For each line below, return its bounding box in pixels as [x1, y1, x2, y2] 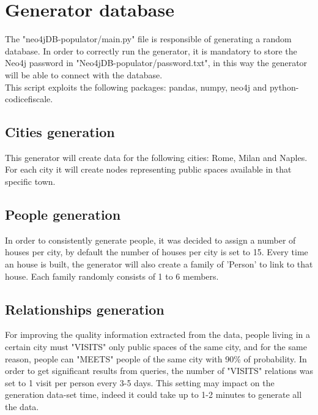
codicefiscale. [5, 92, 53, 105]
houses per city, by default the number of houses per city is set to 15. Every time [5, 245, 308, 258]
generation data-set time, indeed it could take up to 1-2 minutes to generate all [5, 388, 302, 401]
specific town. [5, 175, 56, 188]
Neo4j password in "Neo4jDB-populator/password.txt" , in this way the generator [5, 56, 308, 69]
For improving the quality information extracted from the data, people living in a [5, 328, 311, 341]
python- [269, 80, 299, 93]
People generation [5, 205, 121, 224]
